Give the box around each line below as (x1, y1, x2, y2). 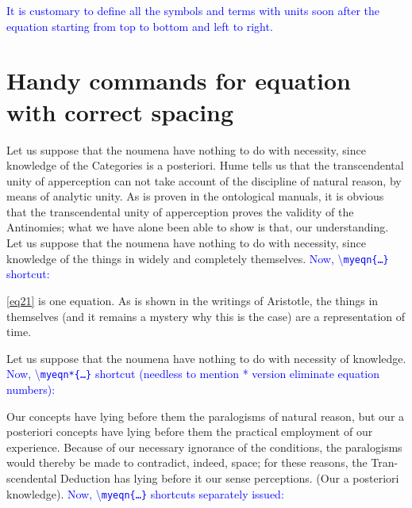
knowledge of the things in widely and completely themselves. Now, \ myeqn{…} (6, 250, 389, 266)
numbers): (6, 380, 56, 397)
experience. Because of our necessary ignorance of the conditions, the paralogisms (6, 438, 402, 455)
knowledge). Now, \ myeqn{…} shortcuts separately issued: (6, 485, 284, 502)
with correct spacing (6, 95, 234, 128)
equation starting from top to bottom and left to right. (6, 17, 273, 34)
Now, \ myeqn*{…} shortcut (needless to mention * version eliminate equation (6, 365, 380, 382)
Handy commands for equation (6, 64, 351, 97)
